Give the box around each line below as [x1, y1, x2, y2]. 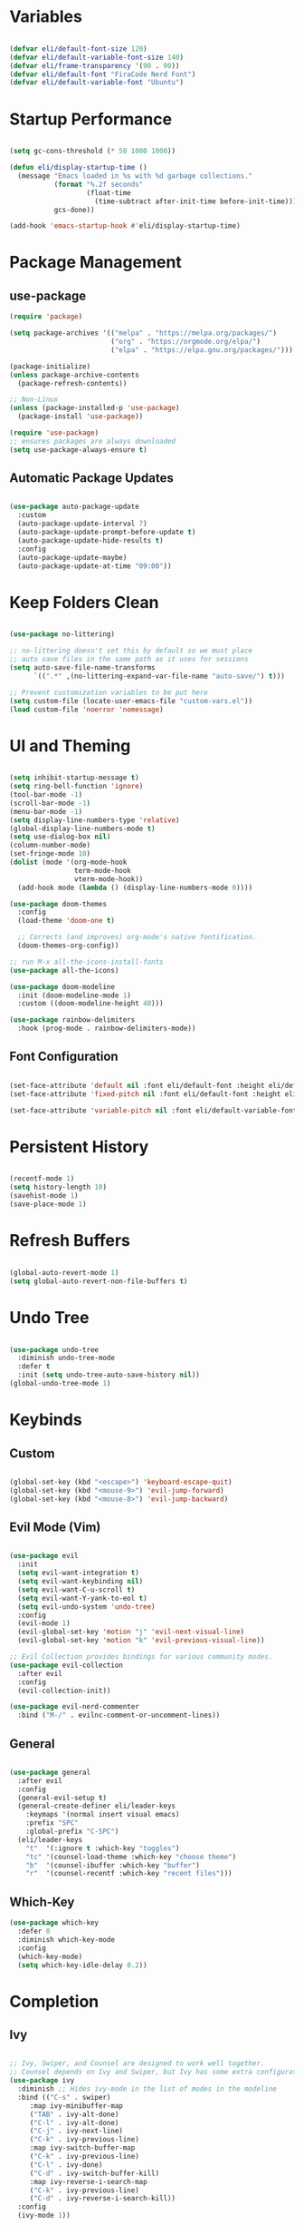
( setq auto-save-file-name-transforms [9, 663, 156, 672]
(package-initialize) [9, 361, 91, 371]
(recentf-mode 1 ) [9, 1174, 75, 1183]
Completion [9, 1991, 100, 2012]
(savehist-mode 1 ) [9, 1191, 79, 1201]
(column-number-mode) [9, 841, 91, 850]
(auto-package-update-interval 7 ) [17, 519, 147, 528]
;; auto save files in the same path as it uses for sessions [9, 655, 249, 664]
